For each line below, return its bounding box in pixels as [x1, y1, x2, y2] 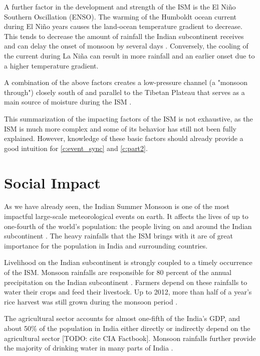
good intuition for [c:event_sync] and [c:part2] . [4, 142, 148, 153]
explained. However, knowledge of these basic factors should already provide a [4, 133, 243, 143]
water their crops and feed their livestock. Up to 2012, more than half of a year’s [4, 286, 252, 297]
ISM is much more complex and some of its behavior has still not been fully [4, 123, 237, 133]
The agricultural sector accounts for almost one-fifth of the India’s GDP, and [4, 313, 240, 323]
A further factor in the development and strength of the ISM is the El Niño [4, 1, 236, 11]
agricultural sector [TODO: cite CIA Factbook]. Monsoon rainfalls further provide [4, 332, 256, 343]
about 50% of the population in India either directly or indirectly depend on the [4, 322, 250, 333]
